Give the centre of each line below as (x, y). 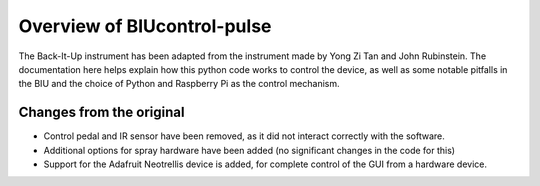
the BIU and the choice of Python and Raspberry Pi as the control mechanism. (179, 84)
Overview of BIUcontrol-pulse (145, 26)
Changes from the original (101, 112)
